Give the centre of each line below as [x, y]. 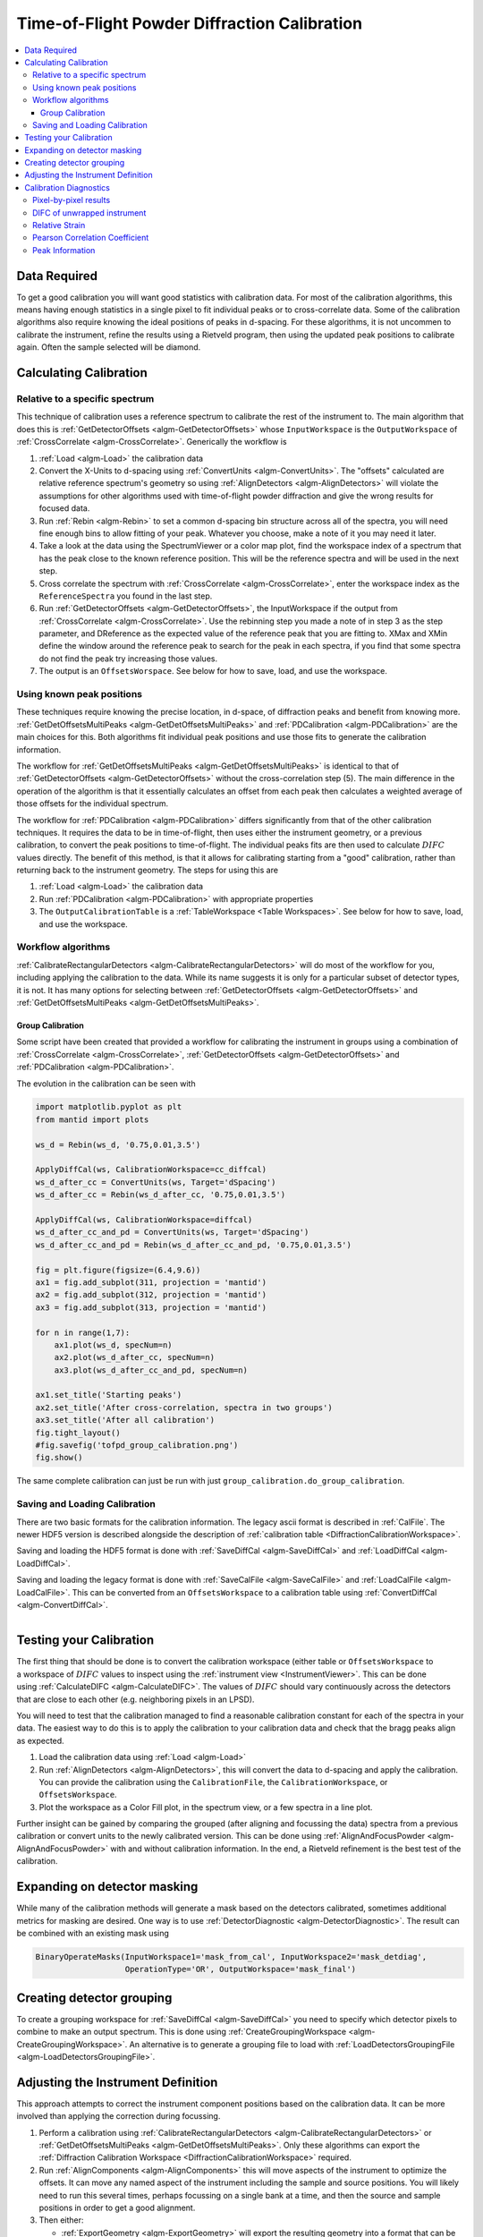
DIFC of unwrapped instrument [89, 213]
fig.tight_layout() [78, 1433]
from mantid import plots [92, 1119]
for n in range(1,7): [83, 1332]
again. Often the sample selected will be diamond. [109, 347]
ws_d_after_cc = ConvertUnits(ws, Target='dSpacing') [156, 1182]
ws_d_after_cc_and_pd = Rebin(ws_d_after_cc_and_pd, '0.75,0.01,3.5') [194, 1245]
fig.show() [59, 1458]
